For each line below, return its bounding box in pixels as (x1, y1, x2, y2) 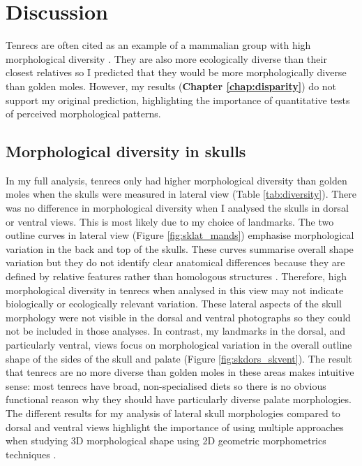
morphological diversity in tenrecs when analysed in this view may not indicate (6, 282, 344, 297)
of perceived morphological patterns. (6, 106, 161, 121)
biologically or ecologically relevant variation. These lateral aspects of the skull (6, 296, 342, 311)
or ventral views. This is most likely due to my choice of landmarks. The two (6, 214, 334, 228)
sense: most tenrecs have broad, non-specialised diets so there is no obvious (6, 378, 326, 393)
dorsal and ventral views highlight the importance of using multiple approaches (6, 419, 344, 434)
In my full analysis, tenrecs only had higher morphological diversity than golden (6, 173, 347, 187)
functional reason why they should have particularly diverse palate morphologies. (6, 392, 352, 407)
